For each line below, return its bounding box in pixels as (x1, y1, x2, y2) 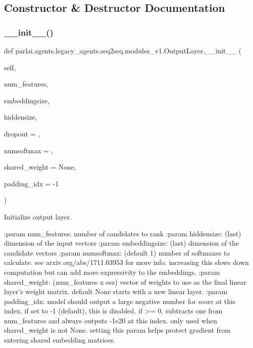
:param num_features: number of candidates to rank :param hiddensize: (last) (4, 228, 241, 238)
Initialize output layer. (4, 211, 72, 221)
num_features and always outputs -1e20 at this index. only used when (4, 315, 217, 325)
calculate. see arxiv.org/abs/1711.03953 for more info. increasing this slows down (4, 257, 249, 267)
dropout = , (4, 128, 40, 138)
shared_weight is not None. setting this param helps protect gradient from (4, 325, 231, 335)
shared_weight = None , (4, 162, 76, 172)
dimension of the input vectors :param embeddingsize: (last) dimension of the (4, 238, 239, 248)
